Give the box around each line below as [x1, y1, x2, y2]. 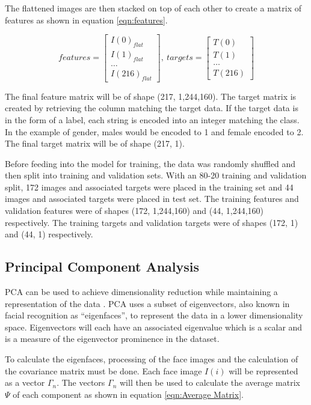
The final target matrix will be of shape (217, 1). [5, 137, 185, 150]
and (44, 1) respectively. [5, 228, 93, 240]
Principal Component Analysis [5, 257, 199, 276]
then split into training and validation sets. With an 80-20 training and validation [5, 169, 307, 181]
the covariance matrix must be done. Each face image [5, 364, 202, 377]
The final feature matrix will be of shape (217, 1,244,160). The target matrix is [5, 90, 297, 102]
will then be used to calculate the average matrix [120, 376, 300, 389]
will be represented [229, 364, 298, 377]
